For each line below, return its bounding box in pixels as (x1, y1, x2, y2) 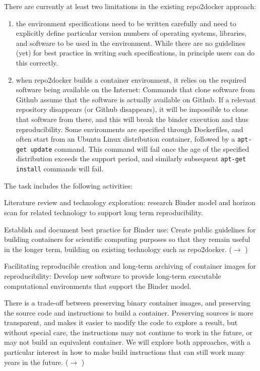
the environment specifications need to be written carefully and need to (16, 18, 236, 28)
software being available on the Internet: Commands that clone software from (16, 84, 255, 95)
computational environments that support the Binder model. (4, 280, 191, 291)
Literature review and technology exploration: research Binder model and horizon (4, 197, 255, 208)
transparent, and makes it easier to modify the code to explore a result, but (4, 317, 238, 328)
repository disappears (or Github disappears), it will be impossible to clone (16, 104, 248, 114)
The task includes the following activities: (4, 180, 133, 191)
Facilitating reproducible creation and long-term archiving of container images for (4, 261, 256, 271)
